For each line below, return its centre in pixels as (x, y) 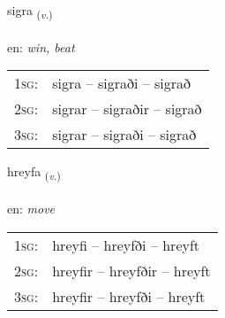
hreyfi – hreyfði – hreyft (126, 244)
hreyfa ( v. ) (34, 173)
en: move (31, 209)
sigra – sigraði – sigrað (122, 83)
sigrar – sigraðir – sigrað (127, 109)
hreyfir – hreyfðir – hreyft (131, 270)
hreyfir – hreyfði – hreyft (129, 296)
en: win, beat (41, 47)
